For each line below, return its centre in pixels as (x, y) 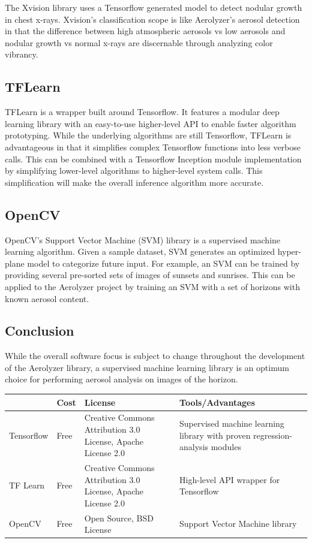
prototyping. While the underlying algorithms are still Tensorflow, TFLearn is (148, 135)
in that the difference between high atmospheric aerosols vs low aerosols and (145, 31)
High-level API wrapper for (230, 479)
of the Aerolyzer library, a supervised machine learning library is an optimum (147, 367)
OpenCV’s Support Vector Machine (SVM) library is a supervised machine (143, 239)
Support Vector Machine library (238, 524)
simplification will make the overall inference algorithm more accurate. (134, 182)
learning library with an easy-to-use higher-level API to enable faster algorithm (151, 123)
